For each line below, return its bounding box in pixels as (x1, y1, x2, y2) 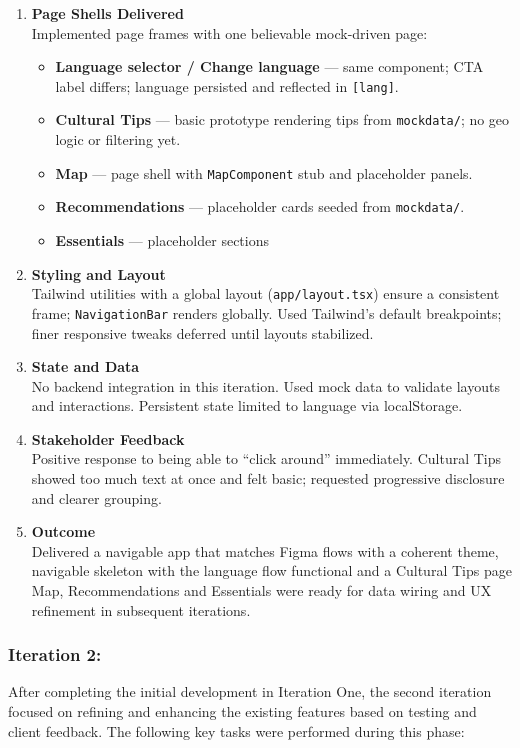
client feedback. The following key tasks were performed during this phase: (8, 720, 465, 741)
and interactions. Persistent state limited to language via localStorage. (31, 395, 463, 416)
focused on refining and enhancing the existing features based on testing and (8, 701, 477, 722)
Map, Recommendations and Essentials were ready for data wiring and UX (31, 580, 492, 601)
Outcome (31, 521, 96, 542)
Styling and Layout (31, 263, 166, 284)
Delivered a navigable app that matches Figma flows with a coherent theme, (31, 540, 499, 561)
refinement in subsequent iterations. (31, 599, 251, 620)
